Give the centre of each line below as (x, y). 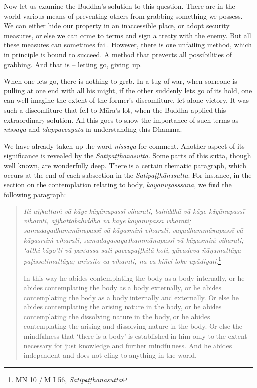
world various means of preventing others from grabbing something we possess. (123, 16)
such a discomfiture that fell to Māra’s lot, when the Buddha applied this (115, 109)
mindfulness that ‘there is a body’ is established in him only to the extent (135, 336)
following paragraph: (35, 194)
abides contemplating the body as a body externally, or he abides (122, 287)
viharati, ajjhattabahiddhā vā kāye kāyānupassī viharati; (107, 220)
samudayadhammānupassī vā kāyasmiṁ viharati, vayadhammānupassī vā (133, 230)
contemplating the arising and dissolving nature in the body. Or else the (133, 326)
